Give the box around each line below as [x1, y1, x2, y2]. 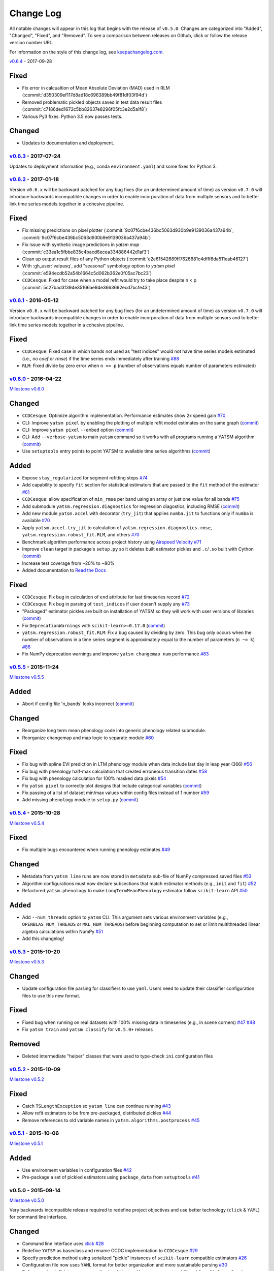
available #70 [22, 518, 50, 524]
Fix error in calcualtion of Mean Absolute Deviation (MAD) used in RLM [22, 85, 170, 91]
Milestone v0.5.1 [9, 1140, 43, 1146]
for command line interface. [9, 1214, 67, 1220]
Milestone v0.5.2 [9, 1076, 44, 1082]
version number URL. [9, 40, 54, 46]
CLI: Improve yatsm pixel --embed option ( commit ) [22, 427, 134, 433]
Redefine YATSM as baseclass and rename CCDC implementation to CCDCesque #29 [22, 1248, 198, 1254]
